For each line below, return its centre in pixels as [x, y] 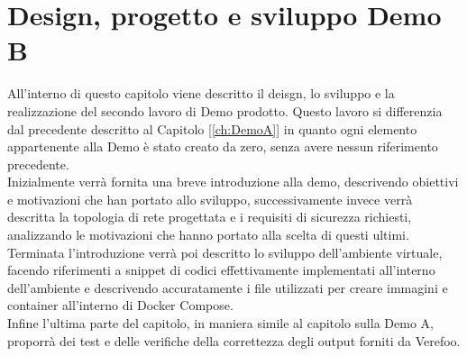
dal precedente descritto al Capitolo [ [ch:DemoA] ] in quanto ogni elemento [212, 128]
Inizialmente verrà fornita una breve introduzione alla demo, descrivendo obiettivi [233, 182]
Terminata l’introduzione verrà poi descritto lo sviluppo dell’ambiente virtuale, [225, 252]
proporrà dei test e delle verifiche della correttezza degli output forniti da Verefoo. [234, 340]
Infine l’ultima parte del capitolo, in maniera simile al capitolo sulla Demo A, [220, 323]
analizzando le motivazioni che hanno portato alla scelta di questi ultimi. [208, 235]
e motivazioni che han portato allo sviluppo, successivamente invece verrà [210, 199]
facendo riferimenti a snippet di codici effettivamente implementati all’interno [221, 270]
